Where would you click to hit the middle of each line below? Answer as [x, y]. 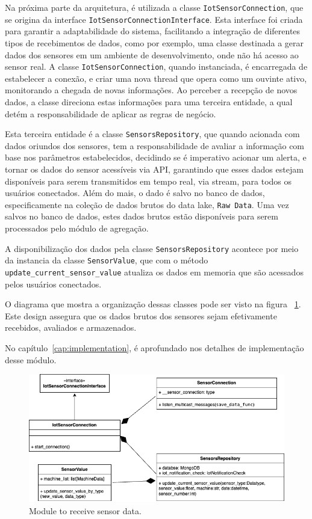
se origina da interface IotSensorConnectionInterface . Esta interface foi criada [154, 19]
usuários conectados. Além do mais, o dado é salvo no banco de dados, [135, 193]
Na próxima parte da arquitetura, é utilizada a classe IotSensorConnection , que [154, 7]
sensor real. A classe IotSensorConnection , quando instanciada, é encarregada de [156, 66]
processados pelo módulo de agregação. [77, 228]
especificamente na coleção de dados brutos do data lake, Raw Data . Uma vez [147, 204]
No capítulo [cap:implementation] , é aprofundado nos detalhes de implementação [154, 347]
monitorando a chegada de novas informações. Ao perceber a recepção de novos [151, 90]
